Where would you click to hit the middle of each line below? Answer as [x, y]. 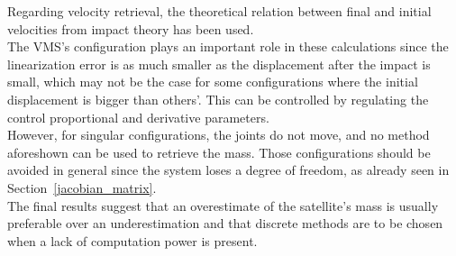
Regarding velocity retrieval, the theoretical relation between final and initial [219, 11]
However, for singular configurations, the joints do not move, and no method [219, 135]
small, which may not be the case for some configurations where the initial [213, 82]
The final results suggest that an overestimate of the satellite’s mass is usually [223, 205]
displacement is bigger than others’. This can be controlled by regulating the [218, 99]
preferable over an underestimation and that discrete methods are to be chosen [225, 223]
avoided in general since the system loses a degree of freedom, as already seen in [228, 170]
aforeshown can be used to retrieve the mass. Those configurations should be [219, 152]
